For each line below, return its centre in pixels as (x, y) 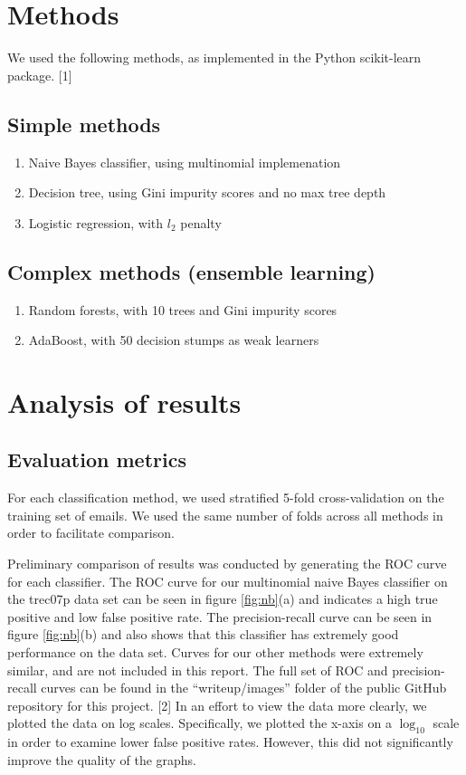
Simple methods (84, 124)
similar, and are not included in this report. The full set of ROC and (198, 670)
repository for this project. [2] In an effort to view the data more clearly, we (217, 705)
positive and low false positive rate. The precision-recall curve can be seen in (220, 616)
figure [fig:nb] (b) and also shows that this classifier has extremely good (203, 634)
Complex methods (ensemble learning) (191, 271)
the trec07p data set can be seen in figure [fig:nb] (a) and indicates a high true (223, 599)
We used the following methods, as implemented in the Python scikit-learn (214, 57)
